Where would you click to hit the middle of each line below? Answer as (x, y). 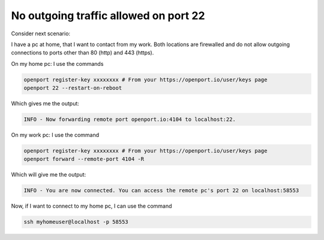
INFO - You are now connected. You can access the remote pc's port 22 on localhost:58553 (161, 191)
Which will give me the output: (49, 175)
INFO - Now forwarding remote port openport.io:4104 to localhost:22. (130, 119)
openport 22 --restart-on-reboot (73, 88)
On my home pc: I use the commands (57, 63)
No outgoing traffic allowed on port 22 (108, 16)
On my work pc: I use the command (55, 135)
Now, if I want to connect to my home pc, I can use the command (91, 206)
